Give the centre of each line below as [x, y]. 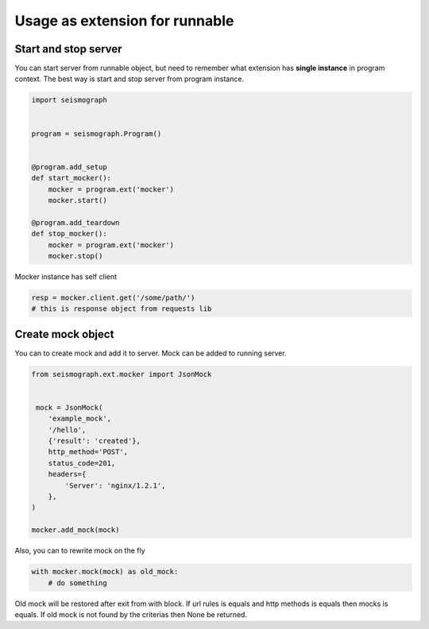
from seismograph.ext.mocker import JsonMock [122, 374]
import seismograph [69, 100]
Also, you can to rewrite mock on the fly [80, 551]
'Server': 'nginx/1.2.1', [115, 485]
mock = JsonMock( [70, 407]
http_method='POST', [88, 452]
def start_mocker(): [71, 178]
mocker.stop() [75, 256]
